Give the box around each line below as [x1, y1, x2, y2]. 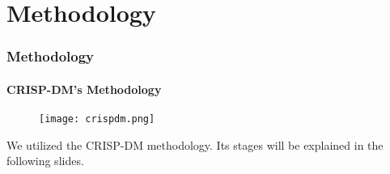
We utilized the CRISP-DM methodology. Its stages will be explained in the [6, 136, 384, 153]
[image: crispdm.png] [39, 113, 155, 125]
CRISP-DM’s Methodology [6, 80, 162, 97]
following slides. [6, 152, 84, 169]
